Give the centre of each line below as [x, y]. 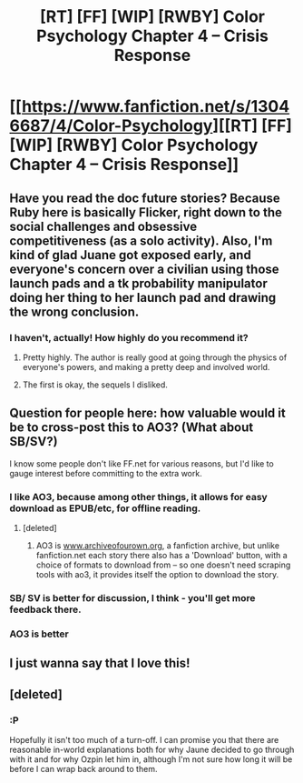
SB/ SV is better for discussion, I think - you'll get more [132, 597]
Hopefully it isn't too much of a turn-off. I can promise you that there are [144, 739]
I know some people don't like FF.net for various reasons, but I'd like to [142, 463]
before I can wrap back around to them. [83, 768]
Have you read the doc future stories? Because [145, 198]
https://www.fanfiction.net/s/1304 [156, 107]
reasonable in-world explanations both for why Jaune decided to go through [152, 749]
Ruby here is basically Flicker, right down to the [146, 212]
